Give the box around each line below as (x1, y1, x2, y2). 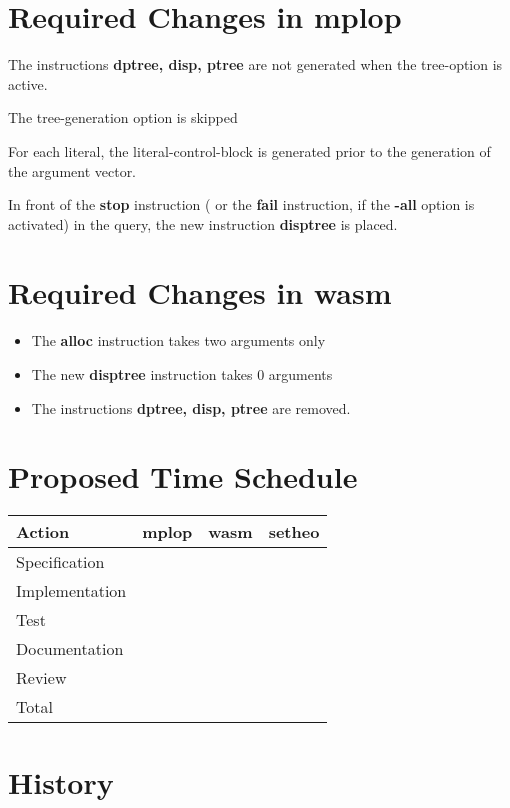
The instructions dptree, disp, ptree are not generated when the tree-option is (8, 54, 503, 75)
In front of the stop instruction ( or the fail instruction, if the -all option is (8, 194, 475, 215)
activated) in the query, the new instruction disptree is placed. (8, 213, 398, 234)
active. (8, 73, 48, 94)
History (8, 761, 114, 802)
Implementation (16, 579, 127, 603)
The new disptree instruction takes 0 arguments (31, 364, 333, 384)
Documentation (16, 637, 124, 661)
